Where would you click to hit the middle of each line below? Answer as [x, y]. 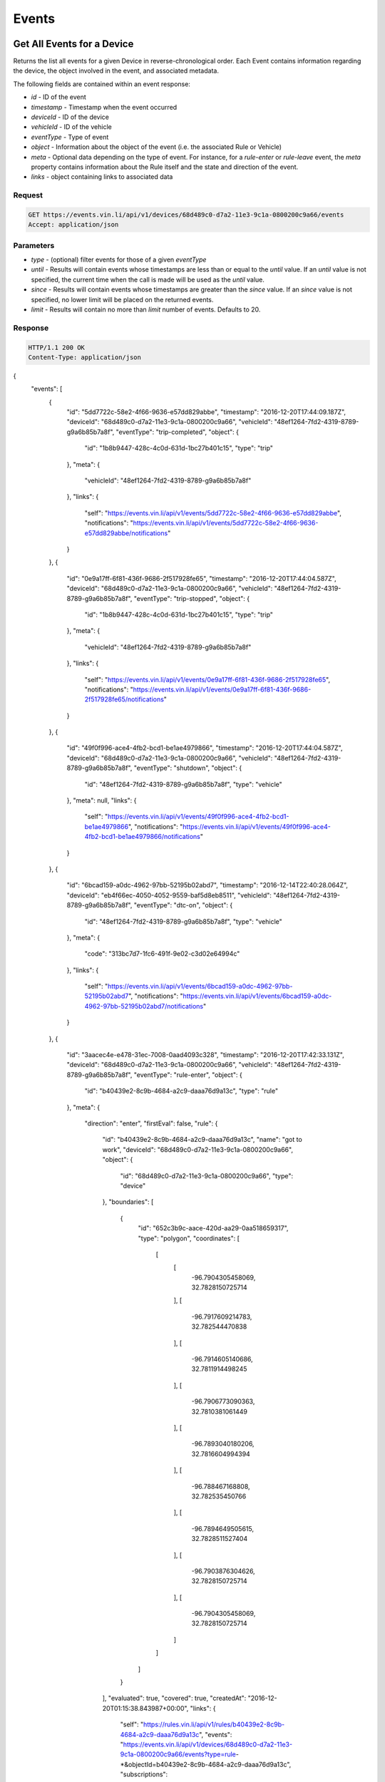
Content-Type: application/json [85, 357]
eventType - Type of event [70, 137]
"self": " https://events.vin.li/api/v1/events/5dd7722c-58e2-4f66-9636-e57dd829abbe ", [213, 513]
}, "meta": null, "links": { [102, 800]
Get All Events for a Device [73, 44]
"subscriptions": [144, 1774]
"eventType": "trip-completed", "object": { [177, 432]
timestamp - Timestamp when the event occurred [104, 107]
